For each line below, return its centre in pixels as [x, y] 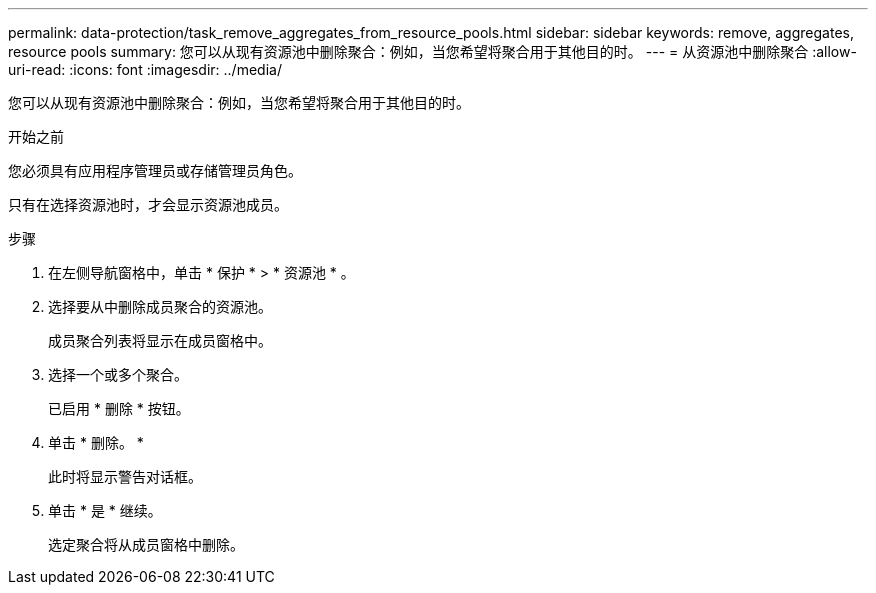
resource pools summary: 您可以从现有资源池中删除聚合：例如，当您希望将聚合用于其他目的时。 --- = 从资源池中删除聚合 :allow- [432, 51]
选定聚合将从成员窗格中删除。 [146, 544]
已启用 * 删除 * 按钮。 [119, 408]
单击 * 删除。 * [96, 442]
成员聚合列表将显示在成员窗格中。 [160, 340]
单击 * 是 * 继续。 [105, 510]
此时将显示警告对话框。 [125, 476]
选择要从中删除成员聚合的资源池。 [160, 306]
